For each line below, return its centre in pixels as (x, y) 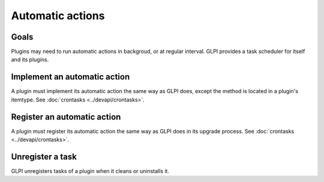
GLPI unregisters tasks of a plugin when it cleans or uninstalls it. (90, 171)
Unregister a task (44, 156)
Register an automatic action (66, 117)
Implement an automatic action (70, 77)
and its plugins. (30, 59)
